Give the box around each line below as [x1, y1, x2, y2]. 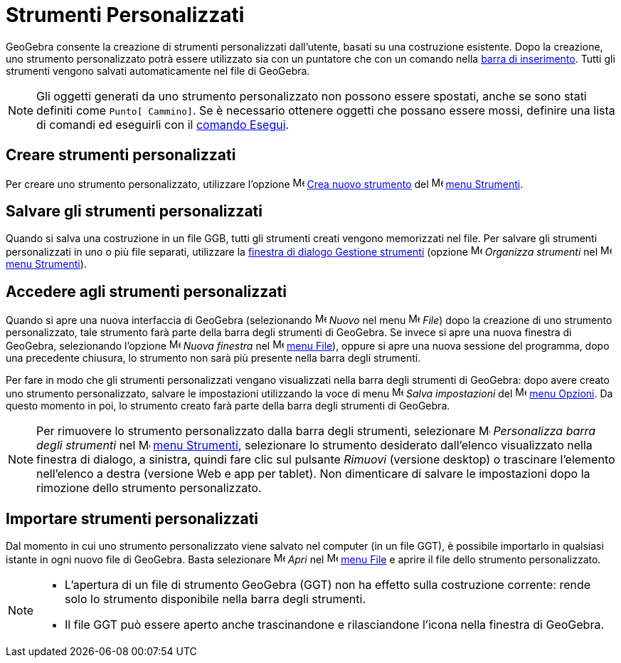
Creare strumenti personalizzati [6, 146, 236, 165]
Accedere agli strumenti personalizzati [6, 282, 287, 301]
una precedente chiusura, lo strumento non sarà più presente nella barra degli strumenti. [6, 352, 421, 365]
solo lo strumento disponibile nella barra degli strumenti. [65, 592, 366, 607]
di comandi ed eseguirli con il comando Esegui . [36, 117, 290, 132]
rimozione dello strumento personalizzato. [36, 481, 262, 496]
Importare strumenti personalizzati [6, 509, 259, 528]
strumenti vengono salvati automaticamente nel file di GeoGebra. [6, 64, 310, 77]
